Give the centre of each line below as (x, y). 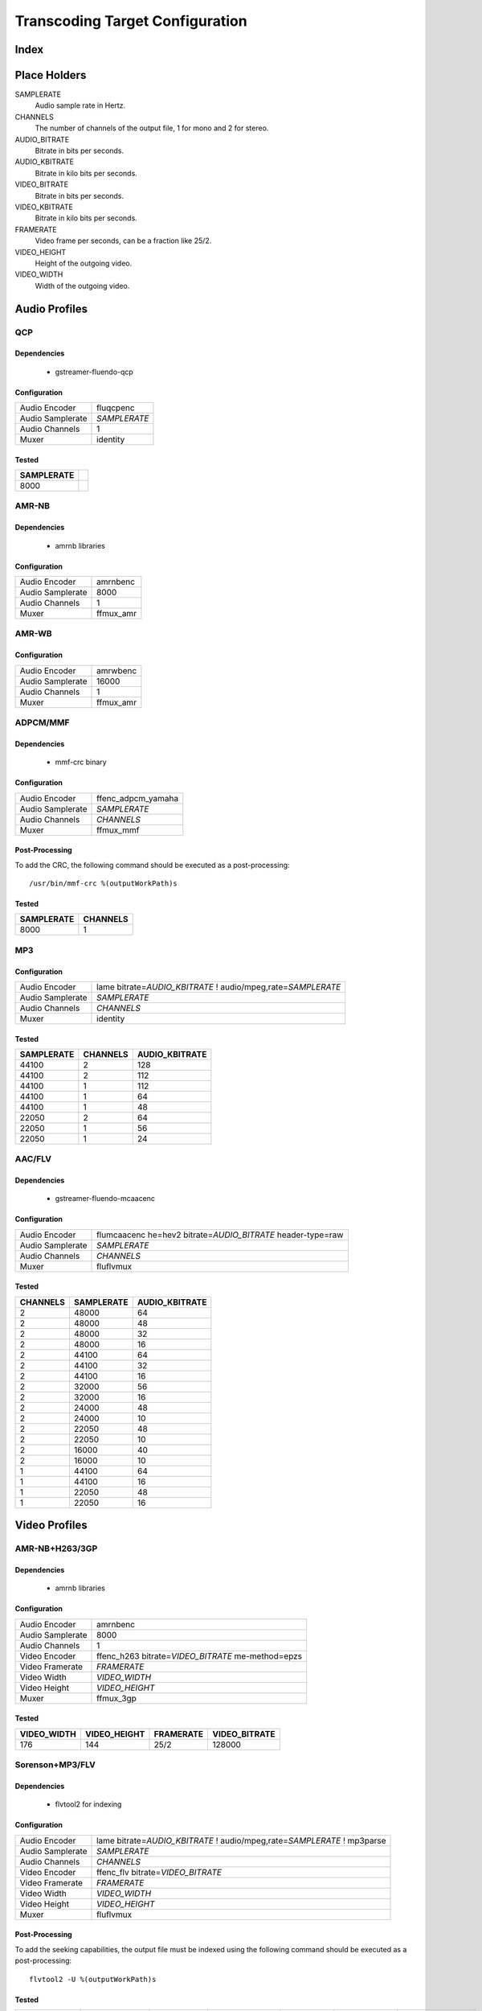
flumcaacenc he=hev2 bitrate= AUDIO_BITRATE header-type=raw (220, 1235)
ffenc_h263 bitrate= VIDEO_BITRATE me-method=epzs (200, 1655)
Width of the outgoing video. (82, 286)
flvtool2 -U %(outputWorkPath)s (93, 1979)
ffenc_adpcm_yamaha (138, 798)
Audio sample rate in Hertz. (80, 105)
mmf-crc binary (81, 762)
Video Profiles (51, 1526)
